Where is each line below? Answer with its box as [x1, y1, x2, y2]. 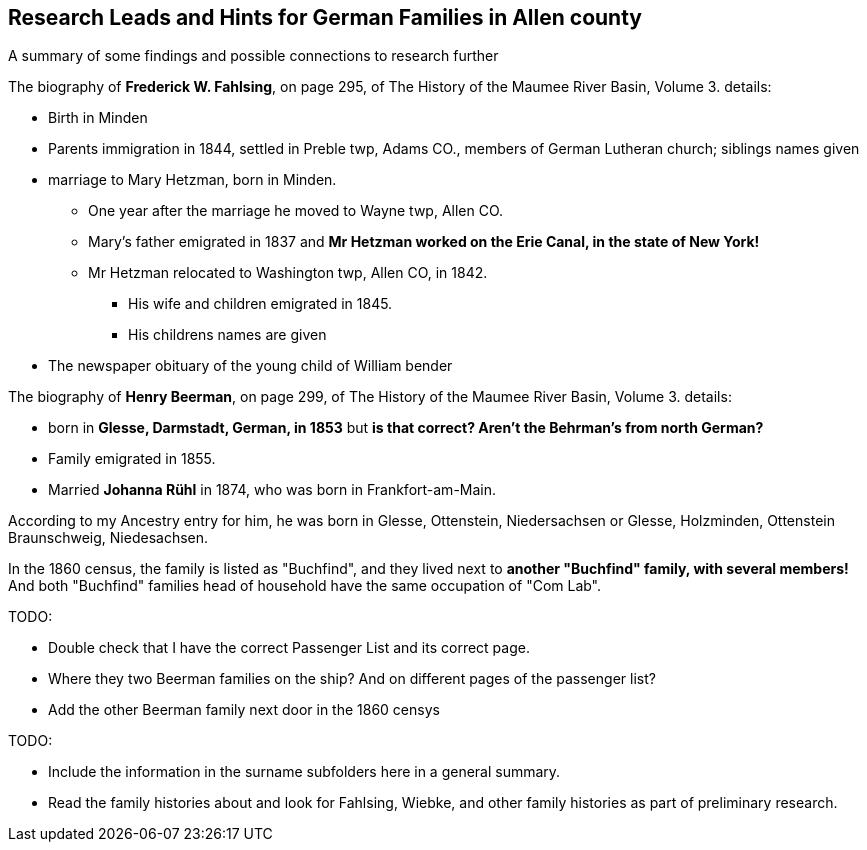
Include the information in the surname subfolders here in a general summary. [48, 763, 561, 781]
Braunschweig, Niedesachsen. [8, 529, 209, 547]
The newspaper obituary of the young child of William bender [48, 357, 453, 375]
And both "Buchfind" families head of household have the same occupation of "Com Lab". [8, 577, 602, 595]
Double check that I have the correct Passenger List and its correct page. [48, 639, 530, 657]
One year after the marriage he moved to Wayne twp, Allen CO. [88, 202, 504, 220]
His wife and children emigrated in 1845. [128, 295, 393, 313]
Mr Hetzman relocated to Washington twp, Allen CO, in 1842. [88, 264, 488, 282]
